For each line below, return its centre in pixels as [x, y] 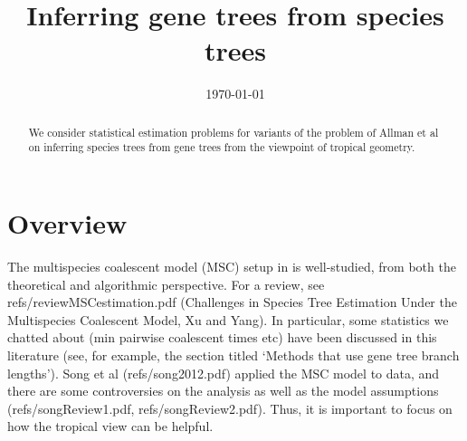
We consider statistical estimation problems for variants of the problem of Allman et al [233, 132]
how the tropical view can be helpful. [110, 426]
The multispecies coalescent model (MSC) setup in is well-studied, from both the [232, 266]
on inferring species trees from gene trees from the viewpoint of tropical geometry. [222, 147]
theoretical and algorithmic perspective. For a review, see [166, 284]
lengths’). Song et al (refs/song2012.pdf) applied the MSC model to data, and [224, 373]
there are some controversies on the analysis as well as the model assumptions [223, 391]
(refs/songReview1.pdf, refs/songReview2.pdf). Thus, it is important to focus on [230, 408]
